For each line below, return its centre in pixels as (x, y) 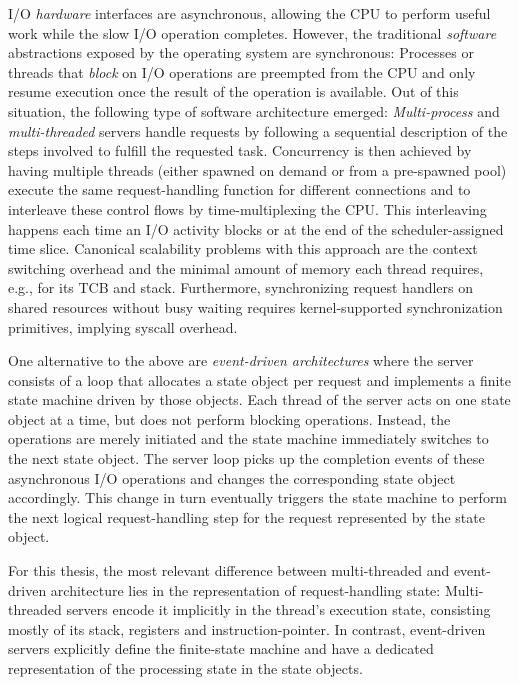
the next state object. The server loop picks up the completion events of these (246, 458)
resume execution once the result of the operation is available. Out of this (233, 91)
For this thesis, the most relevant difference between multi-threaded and (229, 570)
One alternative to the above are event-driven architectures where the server (241, 360)
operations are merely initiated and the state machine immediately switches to (248, 438)
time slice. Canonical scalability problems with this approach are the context (243, 248)
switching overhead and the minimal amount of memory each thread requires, (246, 267)
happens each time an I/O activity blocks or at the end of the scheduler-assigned (256, 228)
